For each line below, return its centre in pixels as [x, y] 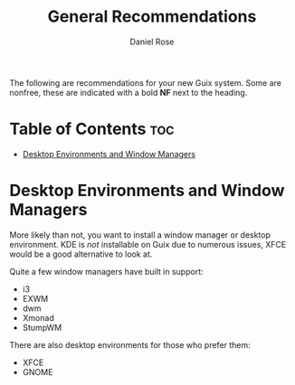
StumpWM [42, 327]
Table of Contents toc [92, 129]
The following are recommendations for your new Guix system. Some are [146, 82]
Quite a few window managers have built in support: [106, 271]
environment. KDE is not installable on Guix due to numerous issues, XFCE [148, 244]
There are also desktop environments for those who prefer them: [130, 344]
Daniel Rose [152, 42]
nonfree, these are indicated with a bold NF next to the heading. [128, 92]
